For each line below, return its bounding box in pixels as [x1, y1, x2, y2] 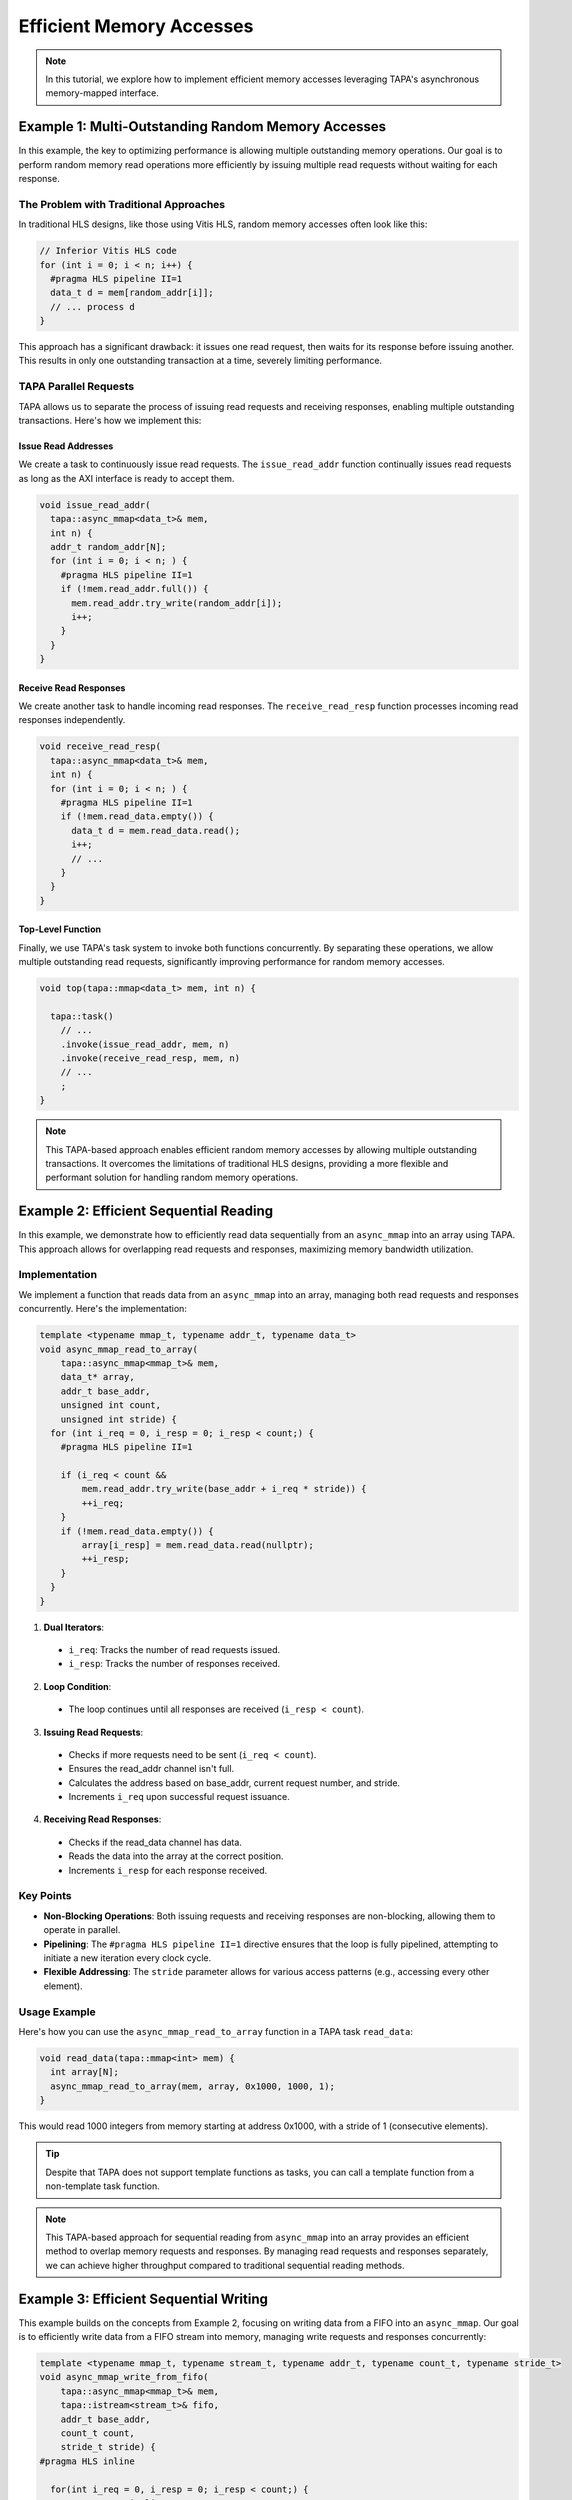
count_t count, [60, 2428, 135, 2439]
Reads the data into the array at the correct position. [68, 1850, 284, 1862]
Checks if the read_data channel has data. [68, 1836, 242, 1848]
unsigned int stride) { [60, 1413, 177, 1425]
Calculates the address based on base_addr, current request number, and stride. [68, 1776, 400, 1789]
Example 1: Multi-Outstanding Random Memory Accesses [18, 118, 387, 135]
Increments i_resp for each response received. [68, 1864, 268, 1876]
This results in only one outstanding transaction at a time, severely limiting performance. [18, 355, 383, 367]
